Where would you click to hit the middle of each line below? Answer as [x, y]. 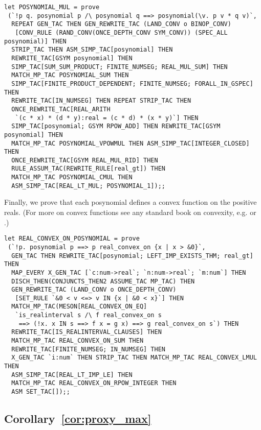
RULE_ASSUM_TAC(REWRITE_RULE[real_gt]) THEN [88, 169]
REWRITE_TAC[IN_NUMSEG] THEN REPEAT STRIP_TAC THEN [101, 101]
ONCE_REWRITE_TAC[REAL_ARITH [61, 109]
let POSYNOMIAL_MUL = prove [52, 7]
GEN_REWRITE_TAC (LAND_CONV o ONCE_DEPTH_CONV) [94, 290]
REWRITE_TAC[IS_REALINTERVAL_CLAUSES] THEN [86, 332]
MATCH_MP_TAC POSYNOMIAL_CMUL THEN [72, 177]
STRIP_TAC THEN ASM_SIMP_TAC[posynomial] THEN [92, 50]
